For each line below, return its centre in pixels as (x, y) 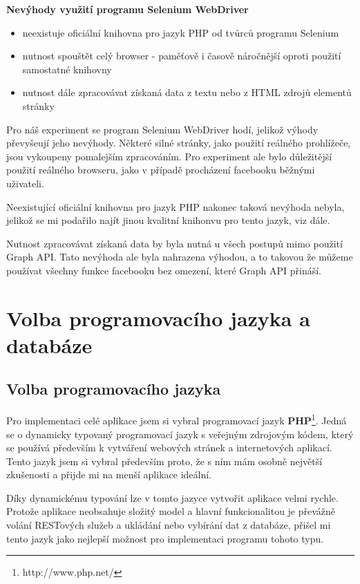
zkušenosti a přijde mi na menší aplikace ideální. (109, 474)
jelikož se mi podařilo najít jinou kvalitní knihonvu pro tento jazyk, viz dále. (168, 220)
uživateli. (25, 183)
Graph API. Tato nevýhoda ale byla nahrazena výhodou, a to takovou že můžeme (180, 257)
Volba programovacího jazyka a (158, 318)
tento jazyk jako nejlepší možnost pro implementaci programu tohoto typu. (165, 538)
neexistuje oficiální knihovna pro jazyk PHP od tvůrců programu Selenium (181, 32)
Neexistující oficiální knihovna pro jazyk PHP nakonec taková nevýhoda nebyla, (176, 206)
